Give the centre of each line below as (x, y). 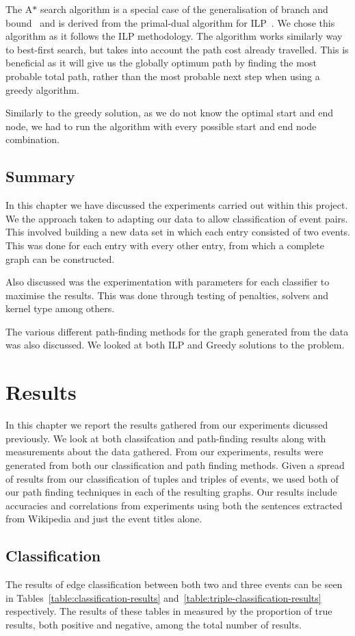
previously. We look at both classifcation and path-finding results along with (166, 438)
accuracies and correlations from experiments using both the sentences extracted (174, 505)
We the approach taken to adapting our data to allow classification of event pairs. (177, 218)
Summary (40, 176)
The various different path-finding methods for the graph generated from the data (177, 331)
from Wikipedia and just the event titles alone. (104, 519)
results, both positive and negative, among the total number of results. (154, 624)
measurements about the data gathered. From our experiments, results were (165, 451)
